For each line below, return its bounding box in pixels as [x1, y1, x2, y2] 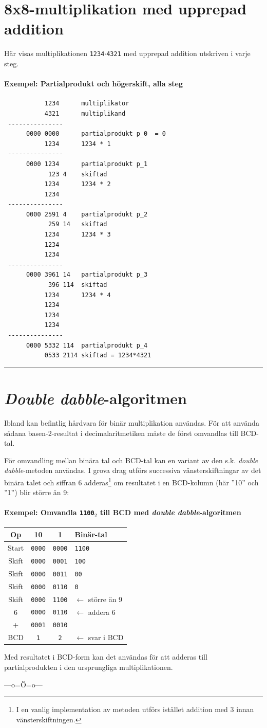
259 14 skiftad [48, 221, 107, 228]
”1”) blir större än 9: [4, 487, 69, 498]
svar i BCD [88, 632, 124, 643]
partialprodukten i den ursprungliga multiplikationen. [4, 662, 173, 672]
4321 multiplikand [44, 110, 126, 117]
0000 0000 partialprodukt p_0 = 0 [26, 130, 166, 138]
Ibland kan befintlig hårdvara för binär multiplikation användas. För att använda [4, 417, 259, 428]
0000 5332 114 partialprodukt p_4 [26, 341, 148, 349]
